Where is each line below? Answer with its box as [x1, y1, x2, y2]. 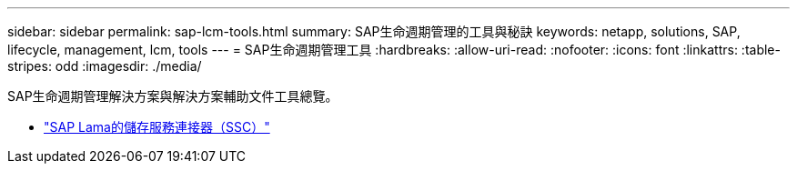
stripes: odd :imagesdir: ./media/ [7, 58, 202, 74]
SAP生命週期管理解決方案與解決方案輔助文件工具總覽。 [7, 88, 338, 104]
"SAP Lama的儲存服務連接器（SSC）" [44, 119, 270, 135]
